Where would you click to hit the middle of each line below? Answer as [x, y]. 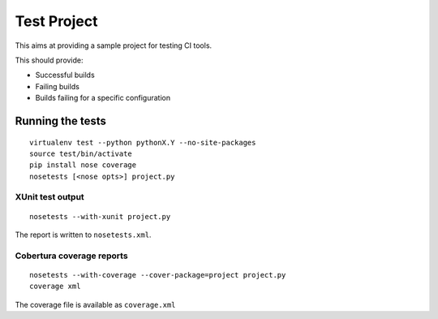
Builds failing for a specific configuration [103, 98]
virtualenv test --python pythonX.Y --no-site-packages [143, 142]
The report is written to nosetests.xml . [83, 235]
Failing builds [58, 86]
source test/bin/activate [81, 153]
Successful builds [65, 75]
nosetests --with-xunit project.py [100, 216]
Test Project [56, 21]
